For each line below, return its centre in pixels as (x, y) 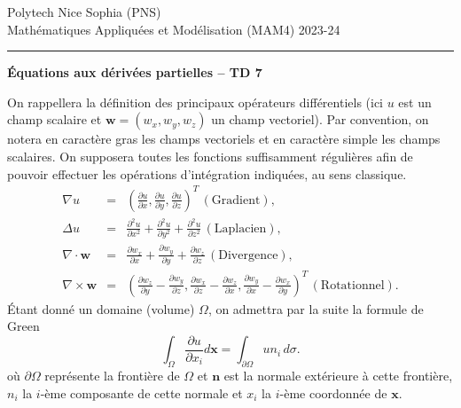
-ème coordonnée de (333, 392)
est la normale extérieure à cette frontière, (338, 376)
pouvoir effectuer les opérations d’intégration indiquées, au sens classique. (207, 173)
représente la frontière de (112, 376)
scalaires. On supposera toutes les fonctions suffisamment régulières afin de (210, 156)
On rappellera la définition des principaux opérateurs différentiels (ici (195, 102)
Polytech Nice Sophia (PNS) (84, 12)
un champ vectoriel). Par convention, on (320, 119)
